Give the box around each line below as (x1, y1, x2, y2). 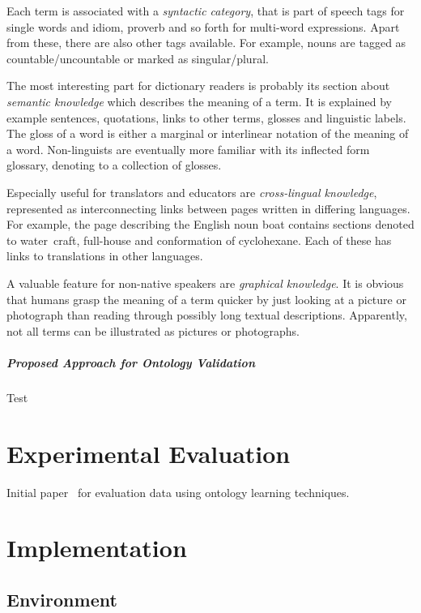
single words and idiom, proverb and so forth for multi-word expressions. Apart (6, 18, 400, 35)
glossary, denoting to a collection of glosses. (6, 156, 222, 174)
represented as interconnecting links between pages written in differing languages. (6, 199, 410, 216)
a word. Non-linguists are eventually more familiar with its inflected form (6, 140, 370, 157)
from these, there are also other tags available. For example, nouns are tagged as (6, 34, 406, 51)
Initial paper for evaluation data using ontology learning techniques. (6, 483, 350, 500)
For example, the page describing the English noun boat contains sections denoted (6, 216, 415, 233)
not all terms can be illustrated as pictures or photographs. (6, 322, 300, 339)
